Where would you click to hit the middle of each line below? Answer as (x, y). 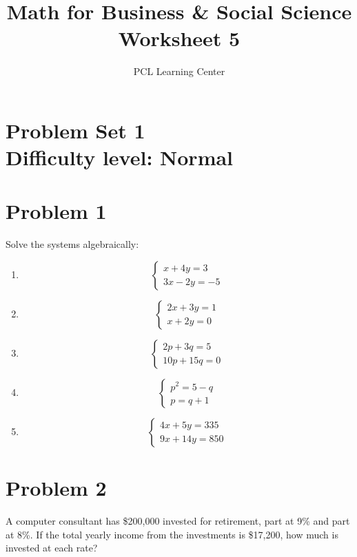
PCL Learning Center (179, 71)
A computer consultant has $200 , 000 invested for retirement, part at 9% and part (178, 521)
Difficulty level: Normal (120, 157)
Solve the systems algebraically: (72, 244)
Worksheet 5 (179, 38)
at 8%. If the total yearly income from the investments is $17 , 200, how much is (172, 534)
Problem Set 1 (75, 130)
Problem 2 (56, 488)
